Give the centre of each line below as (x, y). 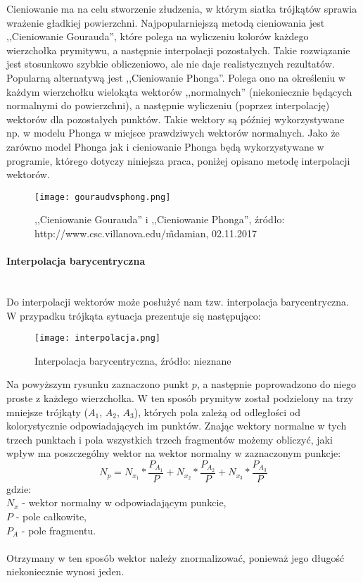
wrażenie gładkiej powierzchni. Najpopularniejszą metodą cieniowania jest (166, 22)
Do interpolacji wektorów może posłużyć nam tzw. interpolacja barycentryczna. (178, 301)
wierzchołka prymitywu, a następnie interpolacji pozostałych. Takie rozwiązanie (178, 50)
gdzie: (19, 488)
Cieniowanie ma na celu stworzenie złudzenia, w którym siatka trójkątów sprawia (182, 8)
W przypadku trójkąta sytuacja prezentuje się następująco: (134, 315)
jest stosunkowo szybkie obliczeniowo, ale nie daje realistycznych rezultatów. (171, 64)
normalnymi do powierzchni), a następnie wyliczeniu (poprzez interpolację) (168, 105)
